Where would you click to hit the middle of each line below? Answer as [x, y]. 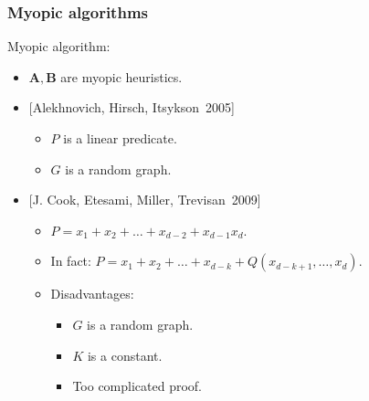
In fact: [71, 261]
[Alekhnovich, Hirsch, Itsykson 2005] [132, 107]
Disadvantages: [92, 294]
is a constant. [125, 355]
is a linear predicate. [120, 138]
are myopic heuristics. [121, 76]
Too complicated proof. [137, 386]
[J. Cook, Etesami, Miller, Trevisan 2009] [145, 200]
